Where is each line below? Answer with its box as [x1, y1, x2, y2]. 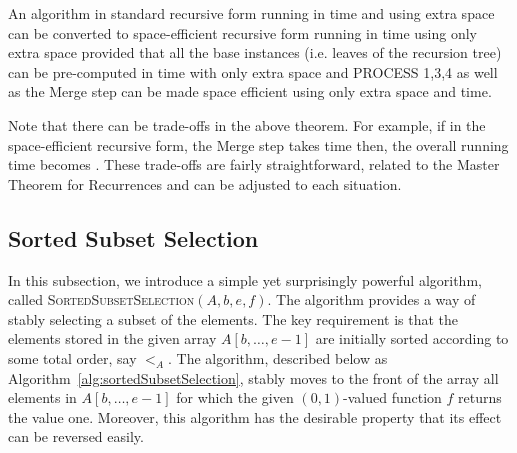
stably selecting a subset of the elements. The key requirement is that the [8, 308, 459, 329]
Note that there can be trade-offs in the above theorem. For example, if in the [8, 114, 486, 135]
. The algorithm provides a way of [267, 289, 476, 310]
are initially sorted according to [315, 328, 509, 349]
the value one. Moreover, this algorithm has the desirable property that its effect [8, 406, 502, 427]
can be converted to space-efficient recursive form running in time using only [8, 22, 478, 43]
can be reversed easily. [8, 426, 144, 447]
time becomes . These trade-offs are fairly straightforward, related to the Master [8, 154, 500, 175]
